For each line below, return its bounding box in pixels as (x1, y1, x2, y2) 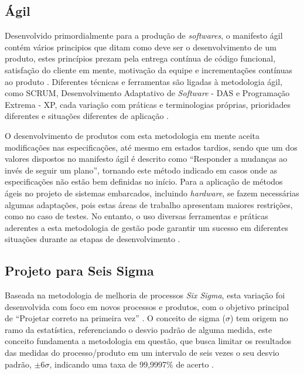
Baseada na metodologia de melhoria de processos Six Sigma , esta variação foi (5, 289, 285, 301)
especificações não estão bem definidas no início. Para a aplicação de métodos (5, 175, 283, 188)
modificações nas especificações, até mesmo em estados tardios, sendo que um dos (5, 141, 298, 153)
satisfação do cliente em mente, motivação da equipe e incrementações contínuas (5, 63, 293, 76)
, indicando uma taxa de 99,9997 (49, 358, 167, 370)
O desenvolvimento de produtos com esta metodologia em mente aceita (5, 129, 259, 141)
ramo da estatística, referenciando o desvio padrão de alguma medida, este (5, 323, 272, 335)
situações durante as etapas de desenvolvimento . (5, 233, 180, 245)
